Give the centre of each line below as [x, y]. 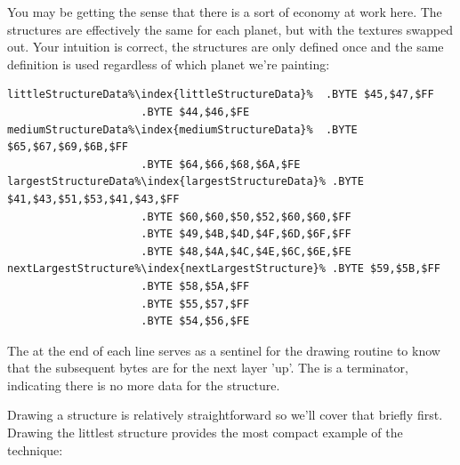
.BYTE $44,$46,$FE [195, 112]
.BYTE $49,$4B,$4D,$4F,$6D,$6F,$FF [246, 234]
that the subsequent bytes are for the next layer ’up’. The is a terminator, [208, 368]
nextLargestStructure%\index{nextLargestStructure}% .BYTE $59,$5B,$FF [224, 269]
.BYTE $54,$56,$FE [195, 321]
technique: [35, 449]
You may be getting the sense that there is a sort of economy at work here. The [225, 12]
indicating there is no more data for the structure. [144, 385]
